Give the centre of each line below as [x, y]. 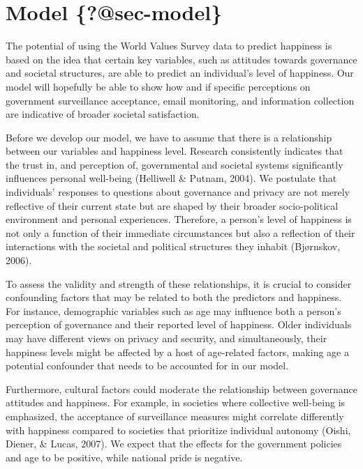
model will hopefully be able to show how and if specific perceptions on [158, 86]
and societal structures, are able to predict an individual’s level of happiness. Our [180, 73]
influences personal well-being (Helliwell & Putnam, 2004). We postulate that [171, 178]
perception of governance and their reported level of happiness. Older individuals [179, 324]
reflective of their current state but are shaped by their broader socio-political [172, 205]
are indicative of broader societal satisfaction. [103, 114]
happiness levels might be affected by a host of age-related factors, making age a [177, 352]
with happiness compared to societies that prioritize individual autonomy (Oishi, [178, 430]
